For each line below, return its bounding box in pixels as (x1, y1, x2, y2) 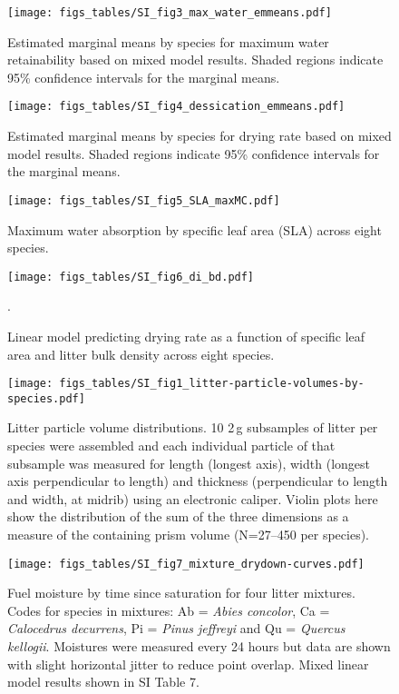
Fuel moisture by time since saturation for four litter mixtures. (7, 583, 355, 602)
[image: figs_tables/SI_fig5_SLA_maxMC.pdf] (7, 193, 280, 207)
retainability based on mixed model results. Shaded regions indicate (7, 50, 384, 69)
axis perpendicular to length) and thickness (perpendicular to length (7, 471, 388, 491)
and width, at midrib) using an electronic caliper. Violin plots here (7, 489, 378, 508)
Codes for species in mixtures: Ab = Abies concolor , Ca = (7, 600, 330, 620)
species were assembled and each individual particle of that (7, 436, 336, 455)
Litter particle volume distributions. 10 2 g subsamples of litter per (7, 418, 378, 437)
